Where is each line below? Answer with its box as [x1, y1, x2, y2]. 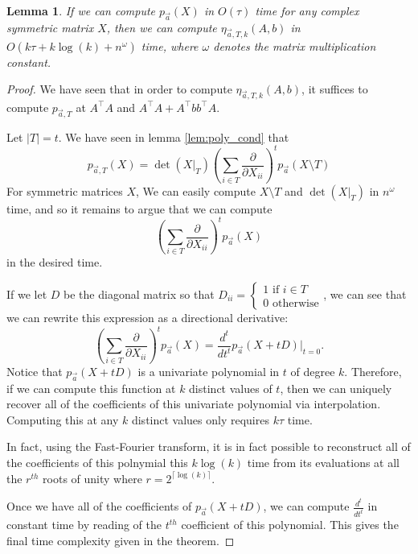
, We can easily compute [135, 182, 256, 199]
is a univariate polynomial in [137, 362, 280, 379]
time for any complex [255, 2, 359, 19]
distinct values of [189, 379, 273, 396]
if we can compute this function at [6, 379, 176, 396]
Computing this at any [6, 411, 119, 428]
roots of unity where [43, 469, 142, 486]
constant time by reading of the [6, 516, 162, 533]
